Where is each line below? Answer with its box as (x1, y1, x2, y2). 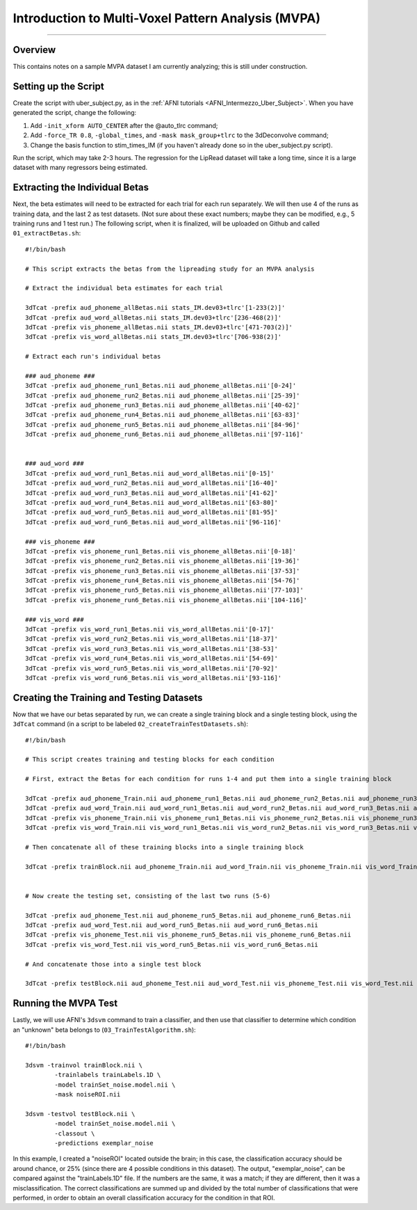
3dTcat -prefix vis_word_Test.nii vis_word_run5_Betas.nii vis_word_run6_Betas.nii (25, 941, 319, 948)
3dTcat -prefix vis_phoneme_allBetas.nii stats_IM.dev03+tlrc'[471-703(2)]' (25, 323, 293, 331)
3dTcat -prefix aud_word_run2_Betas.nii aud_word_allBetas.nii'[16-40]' (25, 479, 278, 487)
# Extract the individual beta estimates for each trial (25, 284, 224, 292)
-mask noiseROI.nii (54, 1090, 121, 1099)
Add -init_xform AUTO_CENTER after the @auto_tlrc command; (30, 121, 218, 129)
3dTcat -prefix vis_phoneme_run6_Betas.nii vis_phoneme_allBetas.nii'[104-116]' (25, 596, 308, 604)
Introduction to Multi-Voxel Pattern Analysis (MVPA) (13, 10, 321, 26)
